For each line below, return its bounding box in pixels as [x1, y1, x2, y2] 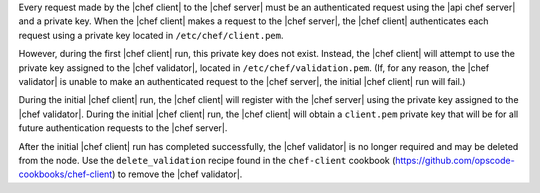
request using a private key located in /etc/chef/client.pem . [18, 29, 284, 41]
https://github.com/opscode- [395, 154, 515, 166]
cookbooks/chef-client [18, 168, 113, 180]
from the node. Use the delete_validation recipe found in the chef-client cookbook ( [18, 154, 396, 166]
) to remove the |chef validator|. [111, 168, 243, 180]
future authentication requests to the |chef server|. [18, 122, 228, 134]
